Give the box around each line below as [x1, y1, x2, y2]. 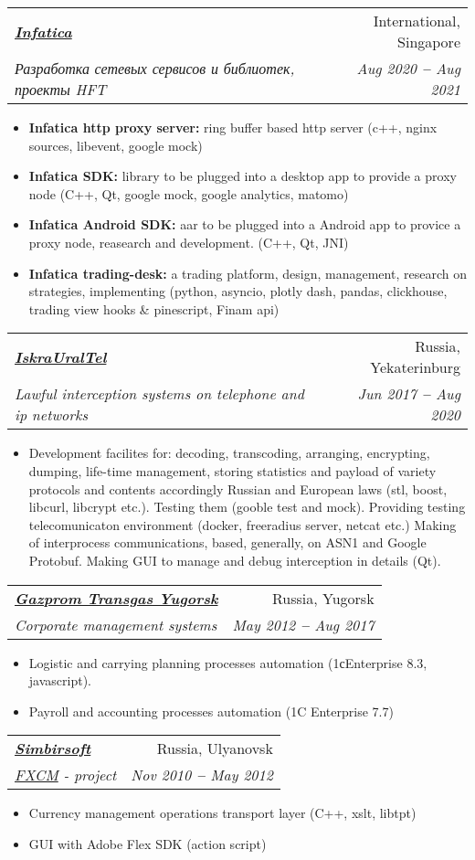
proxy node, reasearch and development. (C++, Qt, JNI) [28, 232, 349, 251]
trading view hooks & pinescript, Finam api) [28, 299, 280, 318]
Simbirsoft [15, 738, 91, 759]
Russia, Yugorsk [271, 587, 375, 609]
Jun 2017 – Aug [357, 383, 460, 405]
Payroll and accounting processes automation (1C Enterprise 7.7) [28, 701, 394, 720]
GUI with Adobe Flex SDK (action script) [28, 833, 267, 853]
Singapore [397, 31, 460, 52]
